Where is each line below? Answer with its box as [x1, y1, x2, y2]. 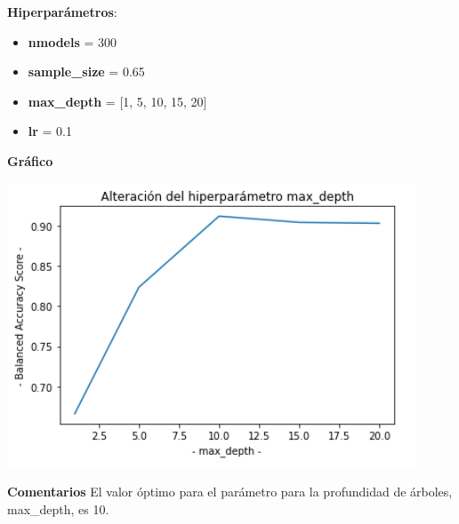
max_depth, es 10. [7, 499, 109, 518]
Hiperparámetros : [7, 3, 117, 20]
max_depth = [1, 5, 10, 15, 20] [28, 91, 207, 110]
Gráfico [7, 151, 53, 170]
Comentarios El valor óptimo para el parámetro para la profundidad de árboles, [7, 482, 453, 501]
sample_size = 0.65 [28, 62, 145, 81]
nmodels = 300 [28, 32, 117, 51]
